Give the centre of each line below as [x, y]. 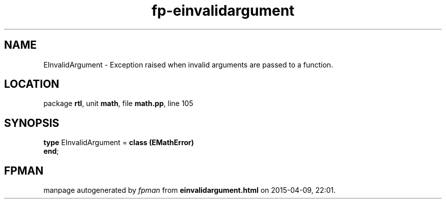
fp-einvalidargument [223, 11]
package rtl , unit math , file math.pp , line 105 [118, 104]
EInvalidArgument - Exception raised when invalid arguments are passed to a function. [188, 64]
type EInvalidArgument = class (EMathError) [119, 143]
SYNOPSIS [32, 123]
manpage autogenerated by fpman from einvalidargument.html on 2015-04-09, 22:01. [190, 190]
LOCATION [32, 84]
